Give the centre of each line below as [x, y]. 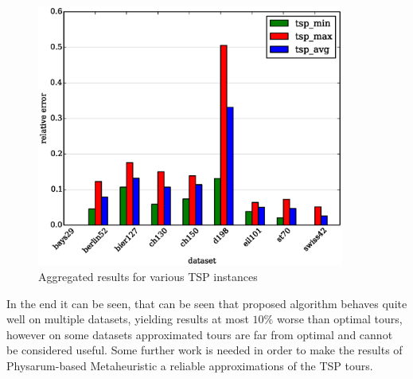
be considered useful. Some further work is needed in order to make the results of [205, 350]
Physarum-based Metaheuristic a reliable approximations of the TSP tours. [190, 365]
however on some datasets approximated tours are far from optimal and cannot [200, 334]
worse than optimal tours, [339, 319]
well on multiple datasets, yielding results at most [128, 319]
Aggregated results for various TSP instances [148, 276]
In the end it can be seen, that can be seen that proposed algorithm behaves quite [207, 303]
